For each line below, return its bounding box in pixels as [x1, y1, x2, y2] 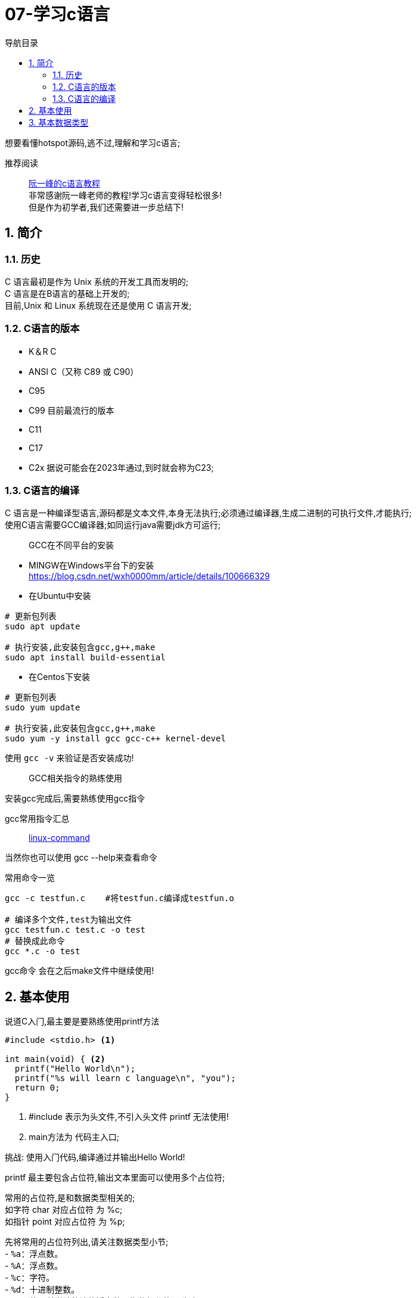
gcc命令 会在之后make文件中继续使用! [5, 965, 154, 976]
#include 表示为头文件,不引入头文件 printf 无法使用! [29, 1111, 229, 1122]
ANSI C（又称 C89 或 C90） [29, 366, 139, 377]
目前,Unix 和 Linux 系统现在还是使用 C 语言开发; [5, 300, 192, 310]
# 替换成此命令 [5, 936, 65, 946]
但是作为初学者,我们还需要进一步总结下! [29, 201, 184, 212]
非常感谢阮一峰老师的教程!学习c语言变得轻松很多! [29, 190, 222, 200]
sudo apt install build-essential [5, 653, 166, 663]
